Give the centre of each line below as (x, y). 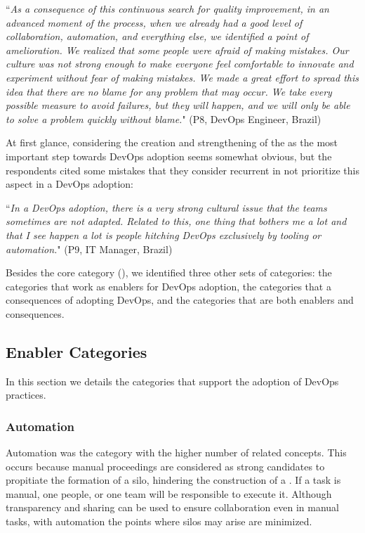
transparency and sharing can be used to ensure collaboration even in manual (172, 507)
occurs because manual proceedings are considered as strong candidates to (165, 466)
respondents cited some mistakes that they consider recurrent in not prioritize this (183, 170)
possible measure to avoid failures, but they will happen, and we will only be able (178, 105)
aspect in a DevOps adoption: (69, 184)
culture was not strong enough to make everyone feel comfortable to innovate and (180, 64)
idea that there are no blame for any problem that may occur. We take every (169, 91)
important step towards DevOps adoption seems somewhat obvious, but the (169, 156)
